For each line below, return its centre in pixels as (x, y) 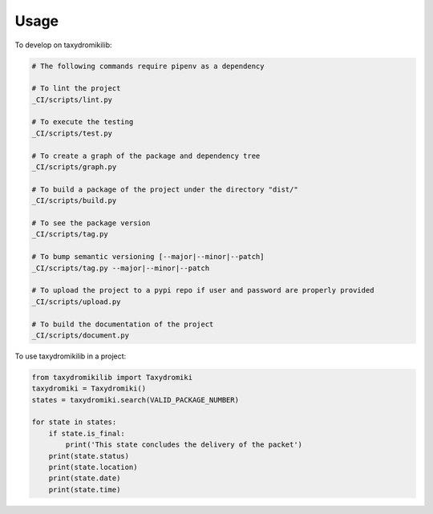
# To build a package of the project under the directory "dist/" (165, 189)
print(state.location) (93, 467)
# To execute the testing (83, 122)
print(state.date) (85, 478)
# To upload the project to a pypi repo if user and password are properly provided (203, 290)
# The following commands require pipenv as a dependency (148, 66)
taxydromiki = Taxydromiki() (89, 389)
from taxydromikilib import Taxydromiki (112, 377)
